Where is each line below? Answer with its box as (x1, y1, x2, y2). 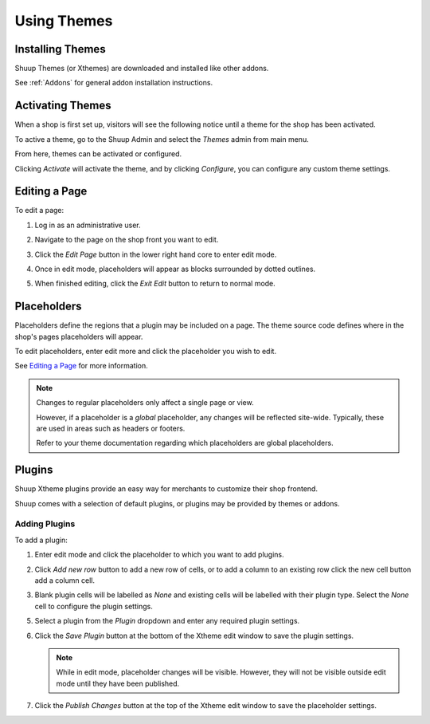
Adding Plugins (14, 518, 76, 529)
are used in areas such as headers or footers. (36, 423, 186, 434)
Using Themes (14, 12, 113, 30)
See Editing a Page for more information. (14, 361, 148, 371)
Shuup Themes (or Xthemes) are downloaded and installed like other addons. (14, 64, 269, 73)
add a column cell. (34, 576, 96, 585)
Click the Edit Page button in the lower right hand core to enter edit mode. (34, 250, 277, 259)
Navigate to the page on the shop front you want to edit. (34, 235, 219, 245)
